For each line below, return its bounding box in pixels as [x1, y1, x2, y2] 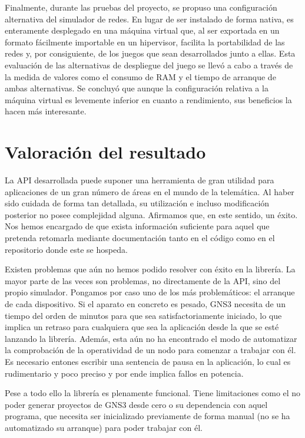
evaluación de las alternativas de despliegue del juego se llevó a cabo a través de [5, 58, 293, 71]
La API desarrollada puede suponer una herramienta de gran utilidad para [5, 174, 274, 186]
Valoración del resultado [5, 140, 206, 164]
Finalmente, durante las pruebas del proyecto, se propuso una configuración [5, 1, 277, 13]
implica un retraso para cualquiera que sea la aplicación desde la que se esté [5, 321, 279, 333]
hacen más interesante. [5, 105, 87, 117]
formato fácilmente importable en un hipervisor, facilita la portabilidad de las [5, 35, 285, 48]
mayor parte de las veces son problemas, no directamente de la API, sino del [5, 274, 281, 286]
